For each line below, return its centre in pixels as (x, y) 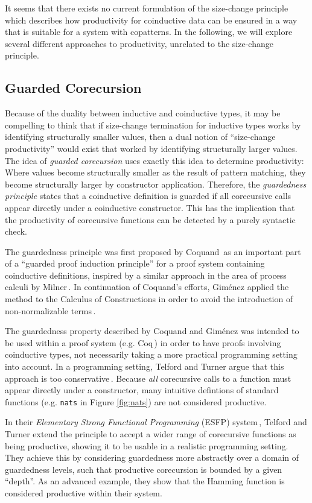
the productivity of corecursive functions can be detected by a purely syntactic (150, 219)
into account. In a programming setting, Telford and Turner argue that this (145, 366)
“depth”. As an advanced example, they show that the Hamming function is (145, 481)
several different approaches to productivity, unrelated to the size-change (139, 43)
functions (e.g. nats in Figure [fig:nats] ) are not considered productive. (136, 401)
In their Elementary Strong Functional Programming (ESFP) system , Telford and (156, 422)
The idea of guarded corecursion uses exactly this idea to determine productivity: (154, 160)
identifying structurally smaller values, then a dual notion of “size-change (140, 137)
